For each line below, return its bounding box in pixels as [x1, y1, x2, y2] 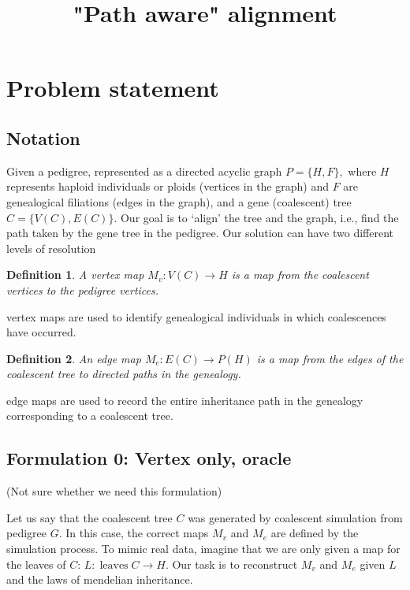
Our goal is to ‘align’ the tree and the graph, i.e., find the [120, 209, 399, 225]
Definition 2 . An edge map [6, 350, 141, 366]
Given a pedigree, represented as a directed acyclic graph [6, 162, 282, 179]
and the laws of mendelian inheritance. [6, 571, 193, 588]
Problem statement [6, 72, 219, 104]
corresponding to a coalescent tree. [6, 407, 173, 424]
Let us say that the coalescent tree [6, 509, 173, 525]
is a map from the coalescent [231, 266, 369, 283]
